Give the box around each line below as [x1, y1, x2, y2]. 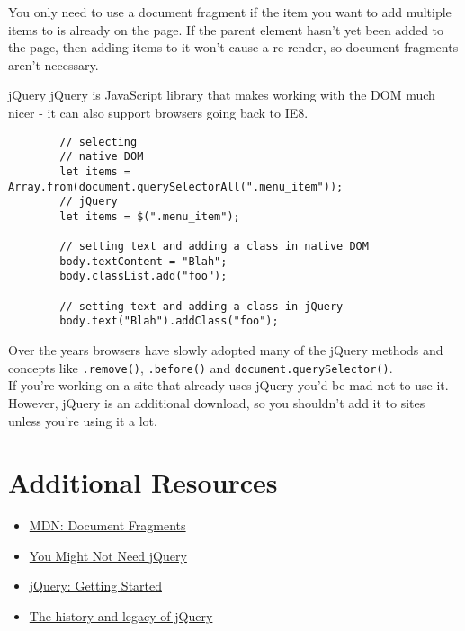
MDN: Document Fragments [29, 516, 186, 535]
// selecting [59, 135, 138, 148]
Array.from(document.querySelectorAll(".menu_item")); [8, 180, 344, 193]
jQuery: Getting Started [29, 576, 163, 595]
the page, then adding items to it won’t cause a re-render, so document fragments [8, 38, 459, 57]
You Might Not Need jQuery [29, 546, 187, 564]
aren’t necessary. [8, 55, 99, 74]
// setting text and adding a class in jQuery [59, 299, 344, 313]
